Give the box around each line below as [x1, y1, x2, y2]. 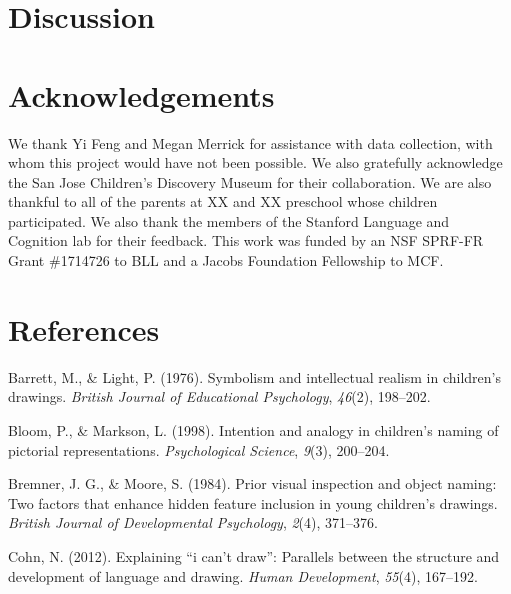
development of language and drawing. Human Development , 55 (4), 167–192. [8, 565, 478, 586]
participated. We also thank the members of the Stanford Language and [8, 210, 450, 231]
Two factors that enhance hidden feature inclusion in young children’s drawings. [8, 492, 498, 513]
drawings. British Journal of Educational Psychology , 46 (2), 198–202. [8, 386, 431, 407]
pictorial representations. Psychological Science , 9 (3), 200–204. [8, 439, 390, 460]
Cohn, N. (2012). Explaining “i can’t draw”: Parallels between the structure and [8, 545, 500, 566]
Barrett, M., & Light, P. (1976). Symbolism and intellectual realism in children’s [8, 366, 501, 387]
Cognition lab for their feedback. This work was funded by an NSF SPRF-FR [8, 230, 484, 251]
